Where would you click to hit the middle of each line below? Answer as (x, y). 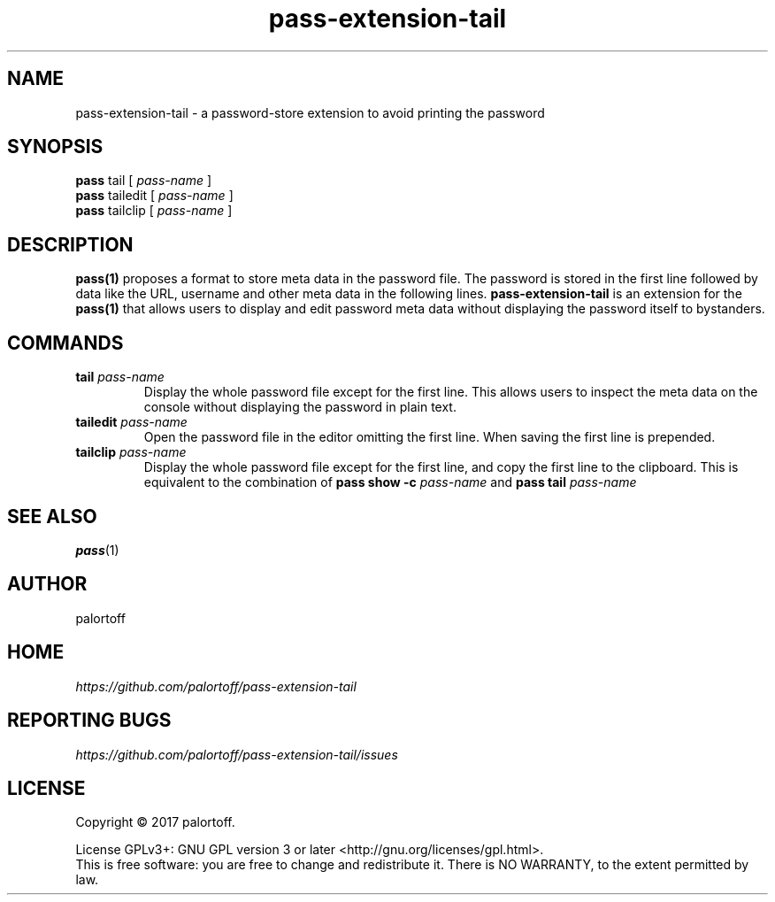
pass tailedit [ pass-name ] (154, 196)
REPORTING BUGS (89, 721)
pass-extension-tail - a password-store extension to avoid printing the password (310, 112)
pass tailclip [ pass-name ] (154, 211)
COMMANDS (65, 343)
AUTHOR (47, 584)
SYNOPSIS (55, 147)
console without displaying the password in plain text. (300, 407)
